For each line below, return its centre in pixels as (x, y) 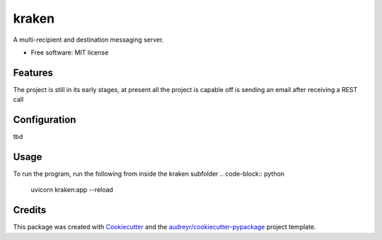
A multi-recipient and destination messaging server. (88, 40)
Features (33, 73)
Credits (30, 210)
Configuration (45, 120)
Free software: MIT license (70, 52)
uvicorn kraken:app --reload (72, 190)
